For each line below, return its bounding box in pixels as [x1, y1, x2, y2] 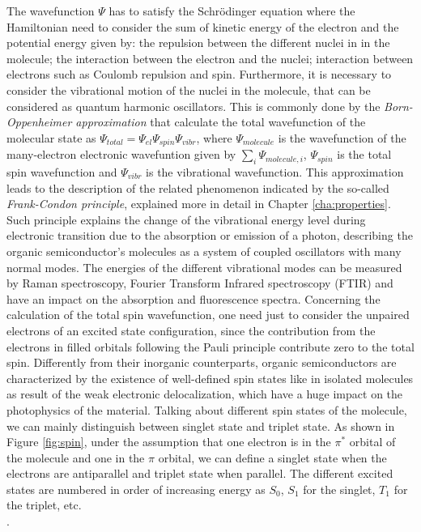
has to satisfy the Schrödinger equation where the [108, 2, 355, 19]
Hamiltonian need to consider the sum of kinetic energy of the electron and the [6, 18, 399, 35]
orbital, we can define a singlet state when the [158, 449, 387, 466]
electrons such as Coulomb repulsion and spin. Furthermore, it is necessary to [6, 66, 392, 83]
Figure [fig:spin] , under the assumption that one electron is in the [6, 433, 331, 450]
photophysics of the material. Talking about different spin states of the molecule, [6, 401, 407, 418]
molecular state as [6, 129, 96, 146]
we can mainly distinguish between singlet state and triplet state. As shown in [6, 417, 395, 434]
